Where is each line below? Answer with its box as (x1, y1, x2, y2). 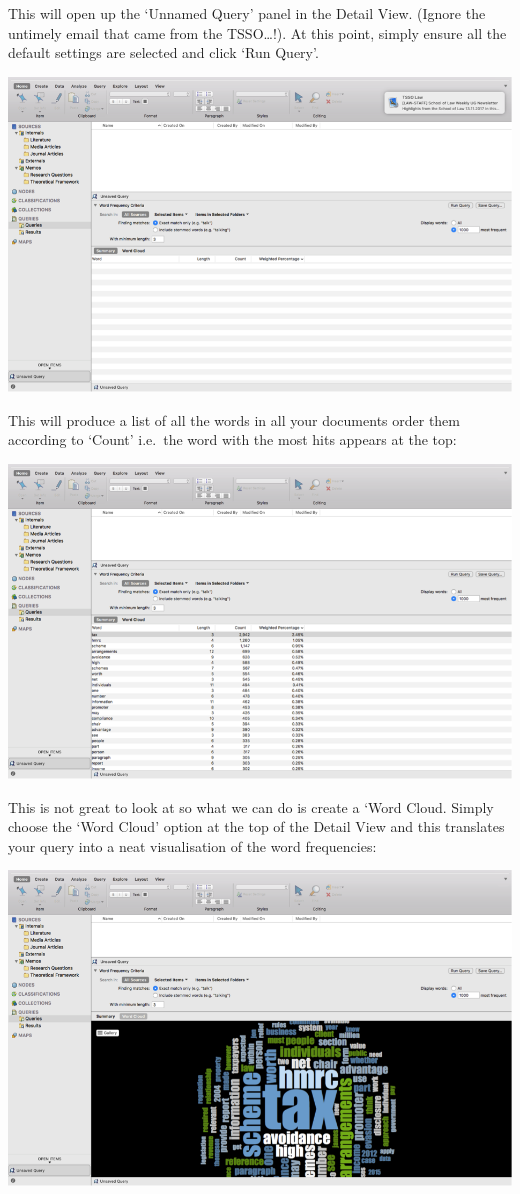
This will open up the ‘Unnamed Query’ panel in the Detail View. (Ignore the (8, 3, 486, 23)
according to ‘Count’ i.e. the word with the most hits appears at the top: (8, 429, 457, 450)
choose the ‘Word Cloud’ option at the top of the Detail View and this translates (8, 816, 505, 837)
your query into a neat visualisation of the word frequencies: (8, 835, 377, 856)
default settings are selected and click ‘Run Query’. (8, 42, 319, 63)
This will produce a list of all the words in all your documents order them (8, 409, 461, 430)
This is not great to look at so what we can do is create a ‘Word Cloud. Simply (8, 796, 494, 817)
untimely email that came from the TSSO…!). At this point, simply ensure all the (8, 22, 507, 43)
